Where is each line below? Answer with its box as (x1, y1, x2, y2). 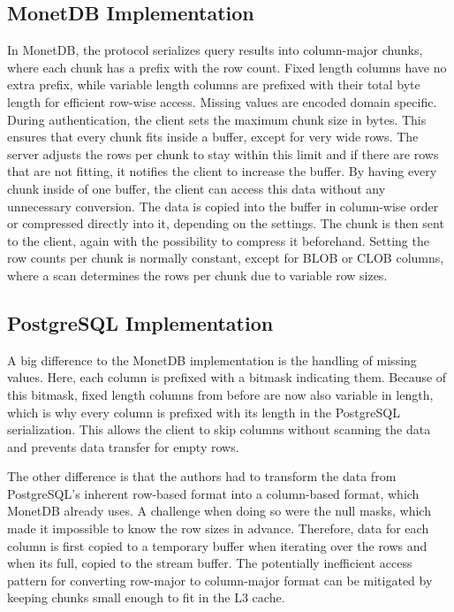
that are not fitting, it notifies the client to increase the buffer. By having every (7, 162, 437, 180)
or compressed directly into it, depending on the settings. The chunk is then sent (7, 214, 444, 233)
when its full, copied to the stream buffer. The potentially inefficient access (7, 554, 412, 572)
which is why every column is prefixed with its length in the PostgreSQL (7, 402, 400, 421)
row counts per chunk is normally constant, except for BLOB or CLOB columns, (7, 249, 444, 267)
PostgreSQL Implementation (7, 309, 274, 336)
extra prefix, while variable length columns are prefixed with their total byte (7, 75, 420, 94)
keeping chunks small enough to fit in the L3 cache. (7, 588, 285, 607)
